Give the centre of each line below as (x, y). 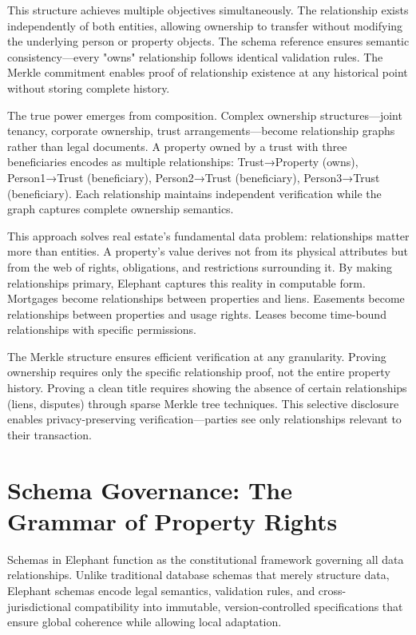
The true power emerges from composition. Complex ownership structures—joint (205, 115)
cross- (332, 590)
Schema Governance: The (150, 489)
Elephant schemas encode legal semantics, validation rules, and (161, 590)
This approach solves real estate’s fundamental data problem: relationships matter (208, 235)
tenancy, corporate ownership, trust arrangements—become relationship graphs (201, 131)
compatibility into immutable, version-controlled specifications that (239, 606)
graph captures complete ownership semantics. (121, 209)
